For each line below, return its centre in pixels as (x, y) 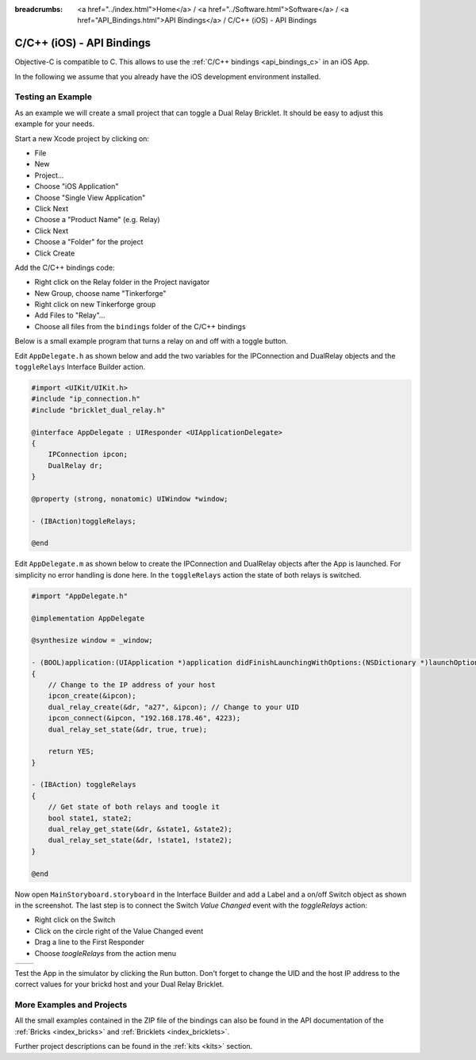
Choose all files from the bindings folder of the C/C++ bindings (140, 326)
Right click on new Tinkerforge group (95, 305)
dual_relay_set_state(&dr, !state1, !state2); (140, 840)
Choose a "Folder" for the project (89, 242)
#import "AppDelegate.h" (80, 596)
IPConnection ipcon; (88, 455)
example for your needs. (55, 124)
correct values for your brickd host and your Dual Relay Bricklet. (119, 985)
